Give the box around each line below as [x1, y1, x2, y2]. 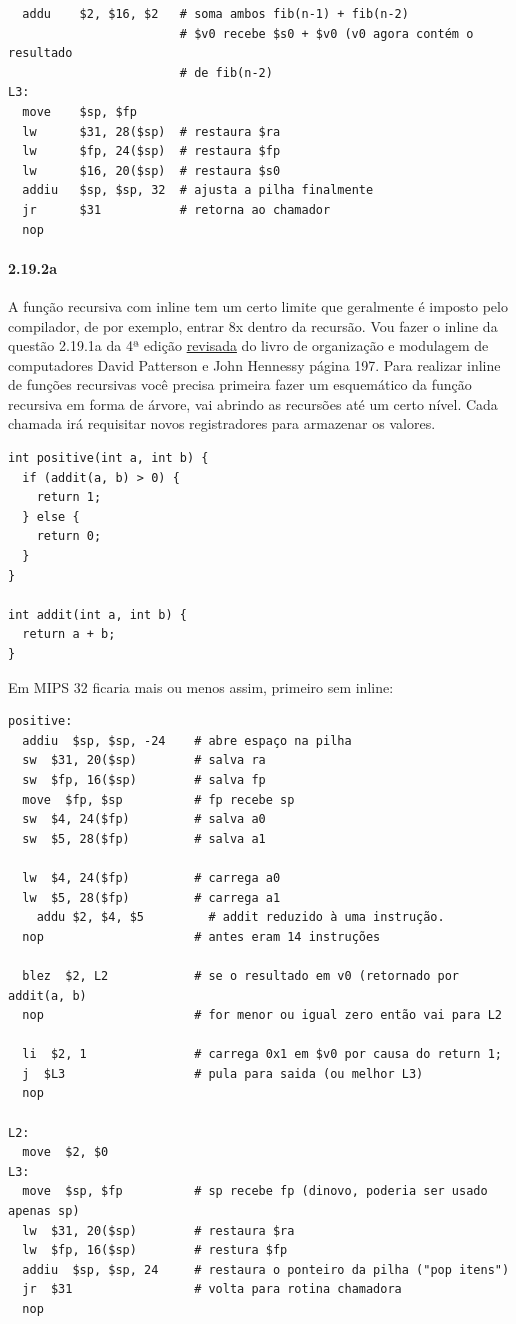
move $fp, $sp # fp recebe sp [22, 792, 295, 807]
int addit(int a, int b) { [8, 607, 187, 622]
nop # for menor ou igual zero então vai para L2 [22, 1008, 502, 1023]
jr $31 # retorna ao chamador [22, 202, 331, 217]
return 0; [36, 529, 102, 544]
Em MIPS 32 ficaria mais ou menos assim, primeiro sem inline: [8, 676, 394, 697]
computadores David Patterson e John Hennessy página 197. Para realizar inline [8, 354, 501, 375]
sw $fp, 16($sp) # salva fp [22, 772, 266, 787]
